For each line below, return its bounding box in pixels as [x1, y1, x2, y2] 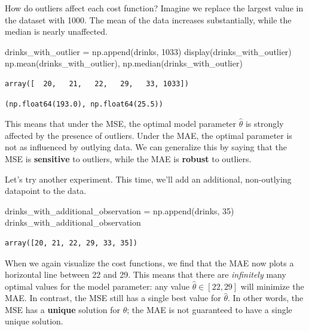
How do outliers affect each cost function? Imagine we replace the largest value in [5, 2, 304, 14]
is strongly [245, 117, 284, 130]
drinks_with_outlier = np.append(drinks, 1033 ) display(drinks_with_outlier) [5, 45, 292, 57]
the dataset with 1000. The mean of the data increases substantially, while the [5, 13, 292, 26]
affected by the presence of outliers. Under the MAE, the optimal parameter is [5, 129, 292, 141]
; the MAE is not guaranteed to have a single [127, 303, 292, 315]
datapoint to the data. [5, 184, 87, 197]
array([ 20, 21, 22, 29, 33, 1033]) [5, 79, 189, 88]
